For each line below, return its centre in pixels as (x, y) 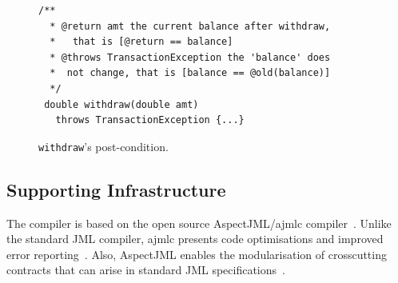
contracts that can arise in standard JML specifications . (146, 270)
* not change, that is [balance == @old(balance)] (190, 73)
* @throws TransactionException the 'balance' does (190, 57)
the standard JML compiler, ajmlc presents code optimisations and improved (195, 239)
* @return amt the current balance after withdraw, (190, 26)
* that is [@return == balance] (141, 42)
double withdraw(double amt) (121, 104)
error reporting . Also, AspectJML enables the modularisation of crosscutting (197, 254)
